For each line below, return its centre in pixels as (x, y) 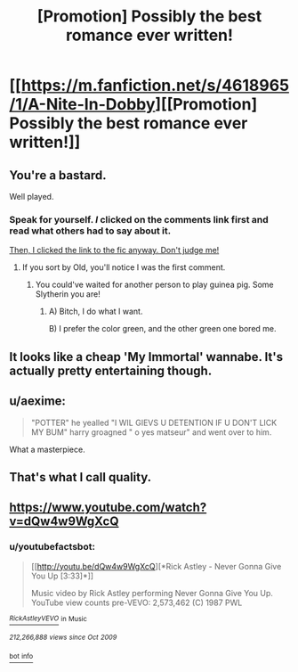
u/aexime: (38, 402)
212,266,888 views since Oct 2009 (63, 638)
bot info (21, 656)
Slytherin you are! (68, 294)
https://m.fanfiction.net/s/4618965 (155, 86)
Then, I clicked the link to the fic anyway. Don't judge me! (114, 250)
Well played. (32, 197)
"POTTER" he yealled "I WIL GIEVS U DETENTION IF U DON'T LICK (154, 422)
